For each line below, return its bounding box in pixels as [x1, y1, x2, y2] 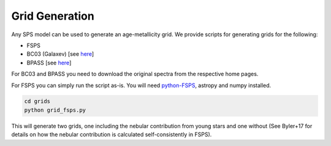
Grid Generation [11, 9, 94, 23]
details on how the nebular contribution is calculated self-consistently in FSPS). [11, 131, 212, 138]
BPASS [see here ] [26, 59, 72, 66]
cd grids [24, 98, 51, 105]
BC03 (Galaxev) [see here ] [26, 50, 94, 58]
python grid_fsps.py [24, 106, 86, 113]
